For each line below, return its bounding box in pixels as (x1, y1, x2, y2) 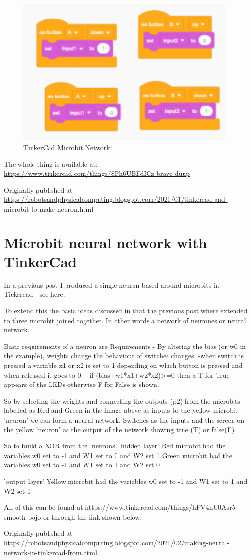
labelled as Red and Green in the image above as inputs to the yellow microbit (4, 405, 238, 415)
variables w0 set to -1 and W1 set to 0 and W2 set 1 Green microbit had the (4, 450, 232, 460)
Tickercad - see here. (4, 289, 65, 299)
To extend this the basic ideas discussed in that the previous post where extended (4, 306, 248, 316)
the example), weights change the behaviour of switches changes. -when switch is (4, 350, 244, 361)
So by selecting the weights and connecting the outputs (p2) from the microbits (4, 395, 240, 406)
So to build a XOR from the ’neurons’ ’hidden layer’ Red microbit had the (4, 441, 226, 451)
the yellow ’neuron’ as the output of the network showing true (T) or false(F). (4, 424, 236, 434)
